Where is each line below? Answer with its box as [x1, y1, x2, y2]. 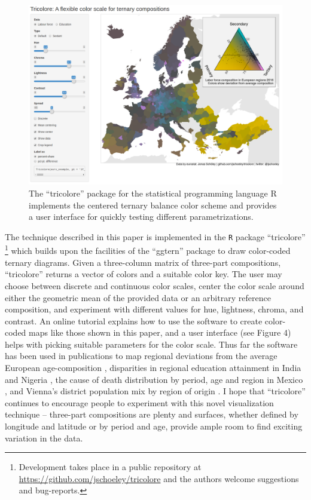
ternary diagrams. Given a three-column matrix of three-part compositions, [5, 256, 281, 268]
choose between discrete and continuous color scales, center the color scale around [5, 279, 304, 292]
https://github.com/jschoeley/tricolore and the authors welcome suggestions [19, 472, 299, 484]
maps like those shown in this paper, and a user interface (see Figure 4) [29, 326, 291, 339]
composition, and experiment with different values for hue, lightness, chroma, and [5, 303, 304, 315]
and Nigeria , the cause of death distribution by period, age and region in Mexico [5, 373, 303, 385]
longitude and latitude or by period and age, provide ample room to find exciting [5, 420, 303, 432]
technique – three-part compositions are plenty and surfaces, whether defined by [5, 408, 298, 421]
